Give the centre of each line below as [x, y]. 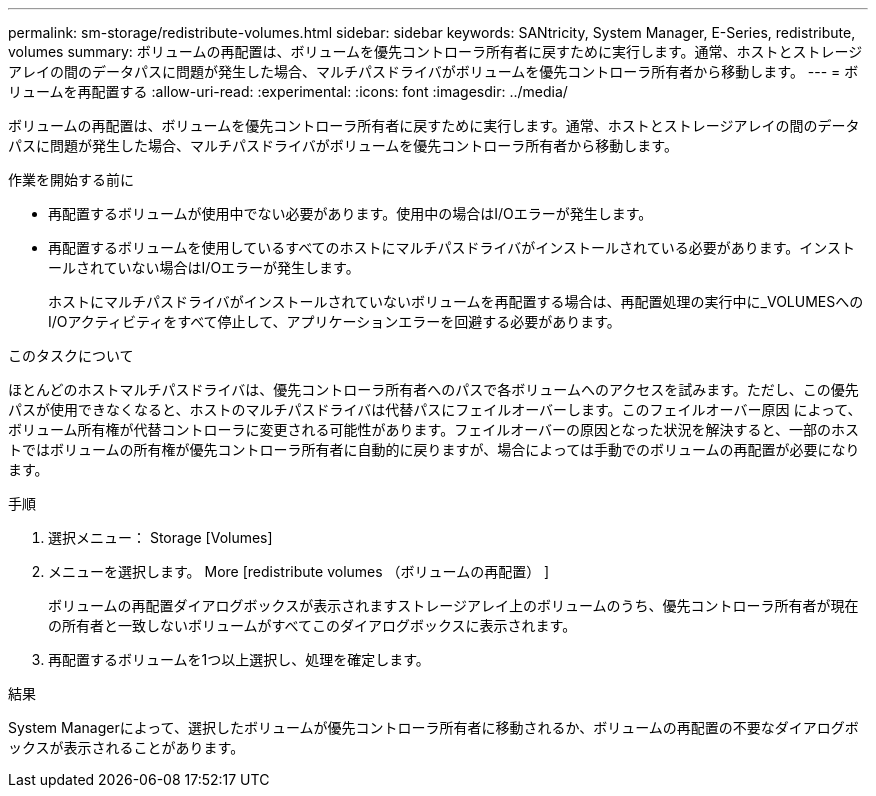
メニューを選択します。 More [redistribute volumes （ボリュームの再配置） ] [299, 571]
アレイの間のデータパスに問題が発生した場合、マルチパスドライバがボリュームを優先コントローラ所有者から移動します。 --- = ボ [433, 71]
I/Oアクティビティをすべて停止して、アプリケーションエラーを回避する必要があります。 [334, 321]
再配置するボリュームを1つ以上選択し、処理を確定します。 [239, 659]
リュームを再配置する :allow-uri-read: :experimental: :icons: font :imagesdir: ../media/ [288, 91]
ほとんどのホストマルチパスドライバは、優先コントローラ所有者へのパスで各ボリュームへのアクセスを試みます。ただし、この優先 [433, 389]
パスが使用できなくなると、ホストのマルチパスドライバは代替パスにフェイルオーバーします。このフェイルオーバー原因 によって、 [435, 409]
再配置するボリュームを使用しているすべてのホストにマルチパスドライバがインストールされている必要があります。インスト [451, 247]
